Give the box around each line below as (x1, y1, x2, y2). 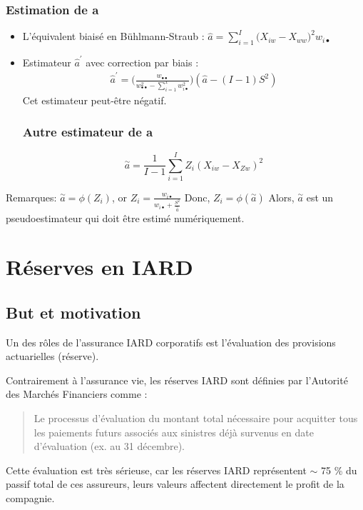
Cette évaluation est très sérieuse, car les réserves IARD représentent (6, 462, 307, 477)
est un (306, 189, 334, 204)
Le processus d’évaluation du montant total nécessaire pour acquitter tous (34, 411, 358, 426)
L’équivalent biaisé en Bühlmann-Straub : (22, 29, 205, 44)
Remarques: (6, 189, 57, 204)
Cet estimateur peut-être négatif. (22, 92, 167, 107)
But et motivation (6, 301, 141, 323)
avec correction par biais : (86, 54, 199, 69)
